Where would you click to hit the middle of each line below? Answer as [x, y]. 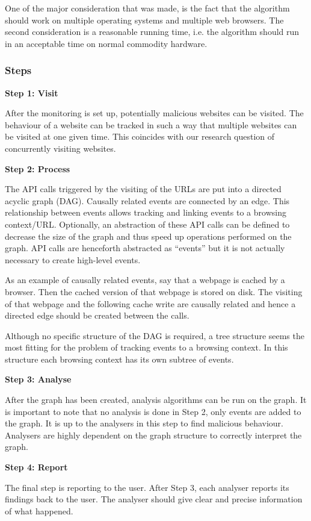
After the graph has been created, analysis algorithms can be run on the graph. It [156, 400]
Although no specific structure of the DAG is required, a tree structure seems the [155, 335]
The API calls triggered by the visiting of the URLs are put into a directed [143, 189]
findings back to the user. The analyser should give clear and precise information [154, 499]
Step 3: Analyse [38, 379]
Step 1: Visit [32, 92]
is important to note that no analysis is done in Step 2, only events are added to [153, 411]
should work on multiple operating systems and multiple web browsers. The [144, 20]
